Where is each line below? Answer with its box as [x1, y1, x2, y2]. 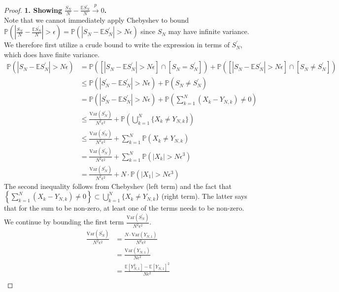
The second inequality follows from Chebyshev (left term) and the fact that [4, 181, 232, 191]
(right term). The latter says [161, 191, 247, 201]
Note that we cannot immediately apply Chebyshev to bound [4, 14, 189, 25]
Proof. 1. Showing [4, 4, 63, 15]
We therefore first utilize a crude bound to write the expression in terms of [4, 39, 230, 50]
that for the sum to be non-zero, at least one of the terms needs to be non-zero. [4, 203, 244, 213]
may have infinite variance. [168, 26, 249, 36]
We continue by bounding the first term [4, 217, 124, 227]
